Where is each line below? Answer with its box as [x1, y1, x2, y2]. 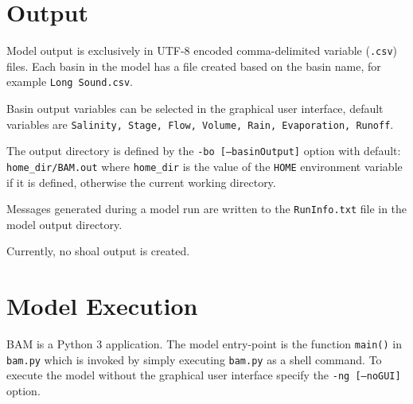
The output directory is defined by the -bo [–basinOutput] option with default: [6, 142, 401, 159]
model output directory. [6, 216, 123, 232]
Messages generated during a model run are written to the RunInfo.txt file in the [6, 200, 407, 217]
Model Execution [6, 289, 198, 322]
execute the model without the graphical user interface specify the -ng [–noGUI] [6, 367, 401, 383]
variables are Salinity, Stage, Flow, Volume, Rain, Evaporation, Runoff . [6, 115, 394, 132]
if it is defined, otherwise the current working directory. [6, 173, 276, 190]
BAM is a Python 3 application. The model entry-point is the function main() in [6, 336, 403, 352]
